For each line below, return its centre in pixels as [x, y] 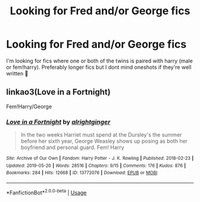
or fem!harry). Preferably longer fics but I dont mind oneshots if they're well [99, 67]
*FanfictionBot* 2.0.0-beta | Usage [46, 192]
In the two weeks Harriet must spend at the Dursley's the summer [101, 135]
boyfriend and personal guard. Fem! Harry [72, 147]
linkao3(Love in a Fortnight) [59, 92]
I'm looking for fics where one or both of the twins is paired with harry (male [100, 61]
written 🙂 [17, 73]
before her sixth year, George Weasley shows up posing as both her [104, 141]
